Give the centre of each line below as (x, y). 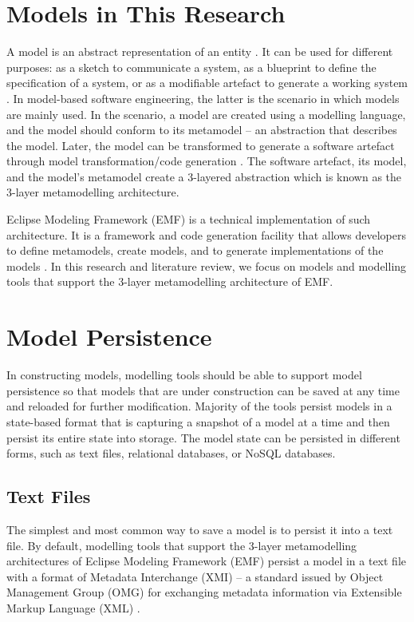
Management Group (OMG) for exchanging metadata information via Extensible (204, 592)
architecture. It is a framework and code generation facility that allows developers (206, 234)
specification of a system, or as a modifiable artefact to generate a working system (207, 83)
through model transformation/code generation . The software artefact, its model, (207, 161)
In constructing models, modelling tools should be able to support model (184, 375)
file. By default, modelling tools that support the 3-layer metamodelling (182, 545)
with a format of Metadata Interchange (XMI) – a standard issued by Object (195, 576)
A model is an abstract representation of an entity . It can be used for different (200, 52)
